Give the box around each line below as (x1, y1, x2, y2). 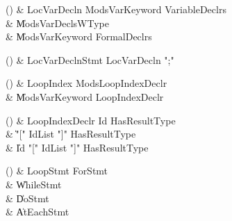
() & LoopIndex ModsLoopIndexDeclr (6, 76, 167, 90)
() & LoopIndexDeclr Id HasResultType (6, 113, 176, 127)
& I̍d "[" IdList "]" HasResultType (6, 140, 149, 154)
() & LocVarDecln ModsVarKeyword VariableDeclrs (6, 2, 226, 16)
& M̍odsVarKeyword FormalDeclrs (6, 29, 152, 44)
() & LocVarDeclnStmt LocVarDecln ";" (6, 52, 174, 67)
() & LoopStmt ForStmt (6, 163, 108, 178)
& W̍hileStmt (6, 177, 62, 191)
